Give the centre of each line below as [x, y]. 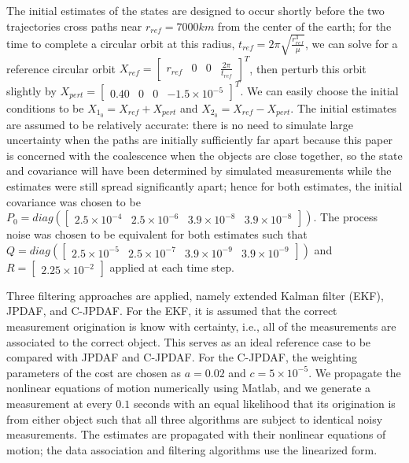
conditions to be [45, 107]
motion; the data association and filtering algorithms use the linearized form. [192, 449]
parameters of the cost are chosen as [94, 372]
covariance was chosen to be [74, 201]
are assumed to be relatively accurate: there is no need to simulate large [180, 124]
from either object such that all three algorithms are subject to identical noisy [195, 419]
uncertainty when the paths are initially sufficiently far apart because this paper [199, 140]
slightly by [31, 90]
